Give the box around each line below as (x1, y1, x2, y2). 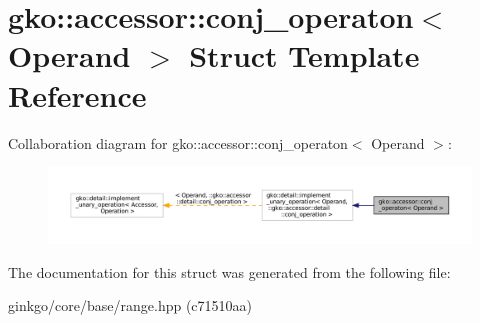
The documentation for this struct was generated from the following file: (8, 261, 451, 282)
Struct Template (189, 35, 420, 76)
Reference (8, 74, 147, 115)
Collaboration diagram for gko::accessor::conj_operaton (8, 132, 348, 153)
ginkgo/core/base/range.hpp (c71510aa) (8, 295, 253, 316)
